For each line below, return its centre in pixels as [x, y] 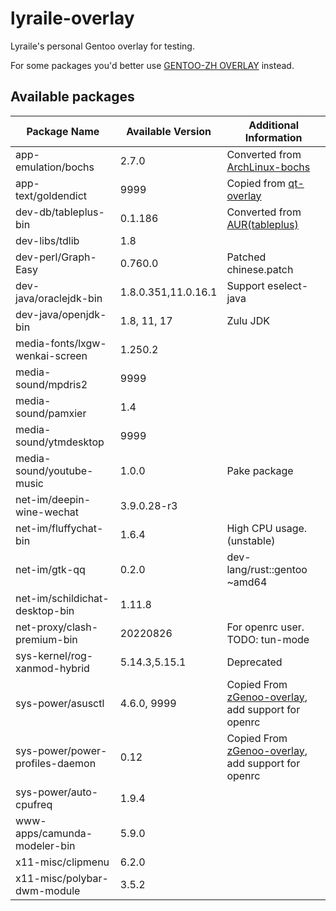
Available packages [72, 97]
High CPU [249, 528]
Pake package [260, 470]
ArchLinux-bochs [268, 167]
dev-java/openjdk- [61, 314]
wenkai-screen [51, 355]
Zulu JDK [248, 320]
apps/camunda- [54, 833]
